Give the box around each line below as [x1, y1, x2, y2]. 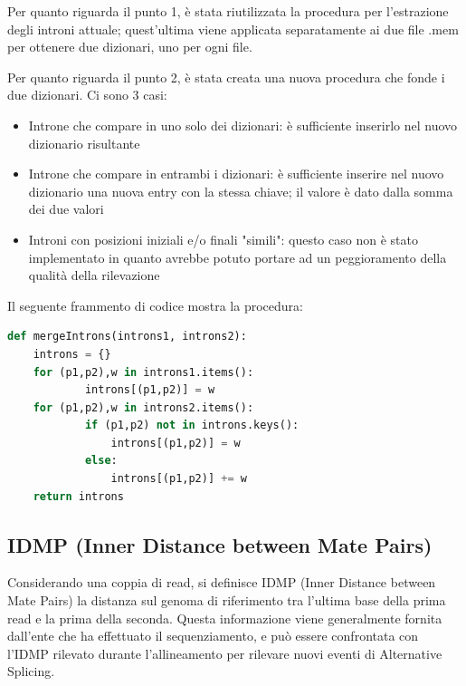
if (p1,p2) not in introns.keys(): [84, 419, 300, 432]
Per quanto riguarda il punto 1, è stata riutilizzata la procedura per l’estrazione [7, 2, 449, 20]
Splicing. [7, 662, 55, 681]
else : [84, 454, 118, 468]
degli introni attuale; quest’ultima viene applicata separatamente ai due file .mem [7, 19, 459, 38]
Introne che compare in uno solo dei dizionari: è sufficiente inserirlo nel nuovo [28, 115, 458, 134]
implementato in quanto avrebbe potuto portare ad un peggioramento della [28, 247, 447, 266]
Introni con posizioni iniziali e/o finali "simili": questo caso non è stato [28, 229, 418, 248]
